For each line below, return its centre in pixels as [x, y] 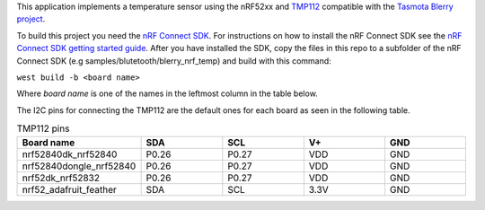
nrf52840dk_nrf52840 [70, 154]
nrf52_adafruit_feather [69, 189]
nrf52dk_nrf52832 [61, 178]
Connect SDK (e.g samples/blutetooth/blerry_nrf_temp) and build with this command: [174, 61]
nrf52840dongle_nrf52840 [79, 166]
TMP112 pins [43, 128]
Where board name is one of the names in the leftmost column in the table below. [167, 93]
